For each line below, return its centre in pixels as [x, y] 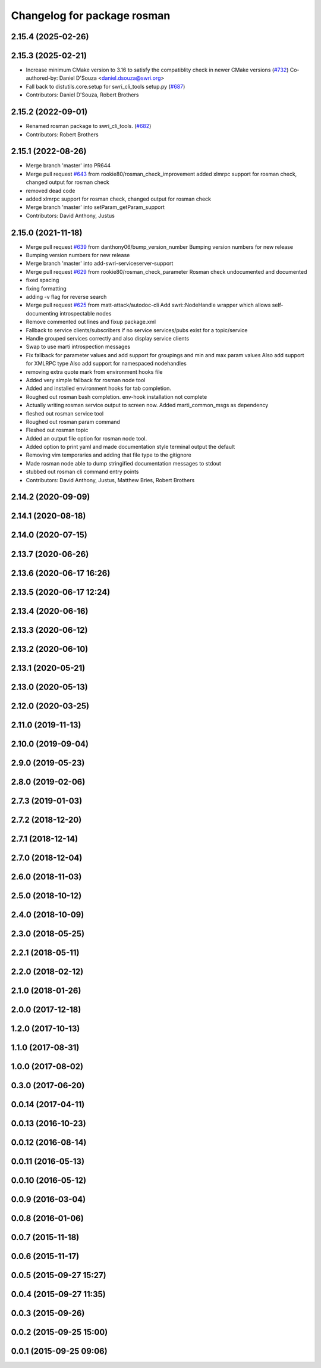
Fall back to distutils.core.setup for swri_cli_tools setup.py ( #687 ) [106, 86]
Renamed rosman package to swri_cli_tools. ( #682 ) [89, 126]
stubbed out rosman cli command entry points [82, 472]
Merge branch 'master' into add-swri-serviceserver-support [100, 263]
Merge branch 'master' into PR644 [68, 165]
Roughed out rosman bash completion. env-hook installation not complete [117, 396]
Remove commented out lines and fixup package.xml [91, 322]
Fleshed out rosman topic [57, 430]
